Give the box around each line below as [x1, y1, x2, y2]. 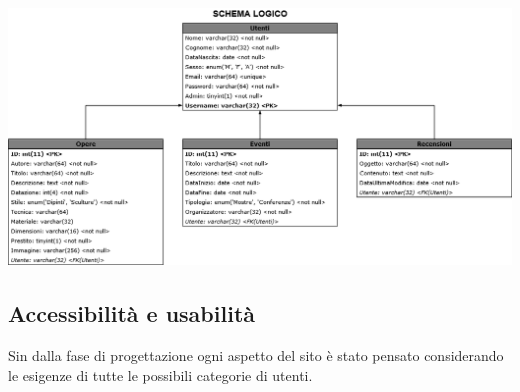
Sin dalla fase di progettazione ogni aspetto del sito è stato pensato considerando [8, 345, 504, 366]
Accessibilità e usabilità [8, 298, 256, 329]
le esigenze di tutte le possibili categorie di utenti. [8, 364, 313, 385]
